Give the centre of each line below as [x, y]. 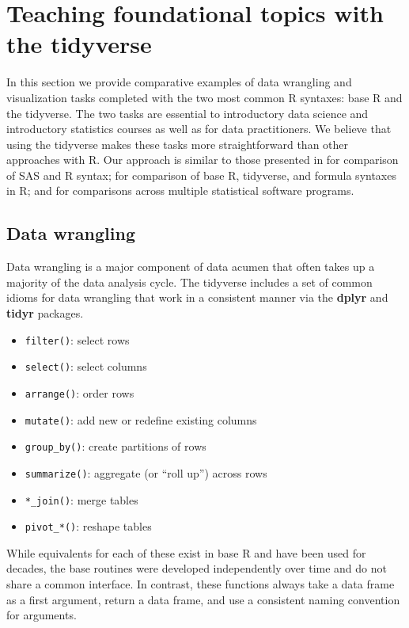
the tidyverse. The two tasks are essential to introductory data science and [187, 113]
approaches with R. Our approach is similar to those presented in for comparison [203, 160]
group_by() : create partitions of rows [116, 446]
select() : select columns [86, 366]
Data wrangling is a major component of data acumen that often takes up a [191, 266]
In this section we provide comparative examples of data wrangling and [179, 82]
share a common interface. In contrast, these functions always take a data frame [201, 584]
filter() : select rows [77, 339]
